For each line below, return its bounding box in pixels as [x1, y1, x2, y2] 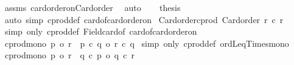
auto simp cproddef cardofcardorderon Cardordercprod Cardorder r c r [4, 13, 284, 26]
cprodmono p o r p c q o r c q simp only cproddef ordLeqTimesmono [4, 36, 289, 49]
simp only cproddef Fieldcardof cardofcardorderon [4, 25, 197, 38]
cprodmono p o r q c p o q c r [4, 49, 135, 61]
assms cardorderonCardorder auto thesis [4, 1, 181, 13]
